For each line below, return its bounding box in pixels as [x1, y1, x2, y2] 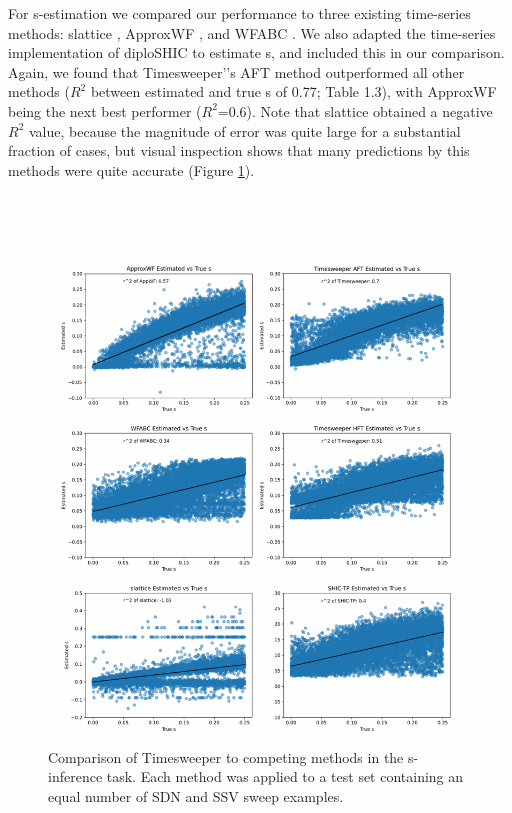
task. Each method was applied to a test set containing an [106, 766, 464, 787]
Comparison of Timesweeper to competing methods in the [48, 746, 404, 767]
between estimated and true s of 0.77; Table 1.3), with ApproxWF [90, 81, 497, 102]
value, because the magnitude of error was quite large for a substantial [28, 120, 461, 141]
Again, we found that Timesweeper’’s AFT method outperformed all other [8, 61, 465, 82]
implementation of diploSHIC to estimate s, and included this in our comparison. [8, 42, 505, 63]
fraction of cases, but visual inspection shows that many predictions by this [8, 140, 470, 161]
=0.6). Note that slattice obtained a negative [217, 100, 493, 121]
